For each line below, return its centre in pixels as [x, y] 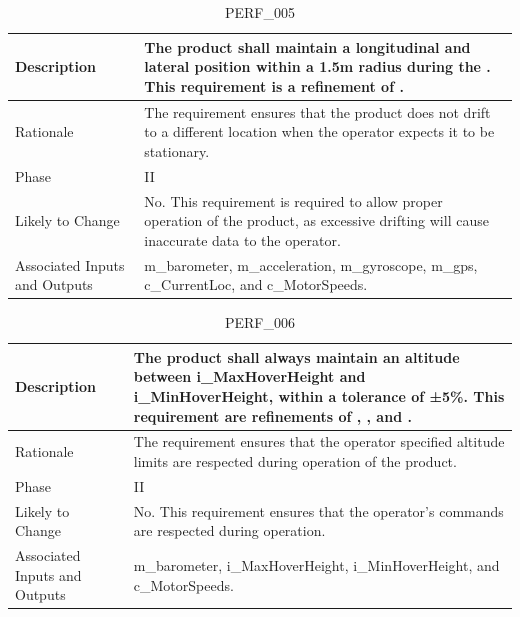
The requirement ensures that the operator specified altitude [319, 441]
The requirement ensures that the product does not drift [317, 111]
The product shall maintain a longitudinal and [307, 46]
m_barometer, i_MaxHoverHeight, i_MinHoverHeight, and [316, 564]
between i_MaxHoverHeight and [249, 376]
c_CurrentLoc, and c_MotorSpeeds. [256, 284]
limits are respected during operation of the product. [295, 461]
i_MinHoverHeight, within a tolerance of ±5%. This [319, 396]
